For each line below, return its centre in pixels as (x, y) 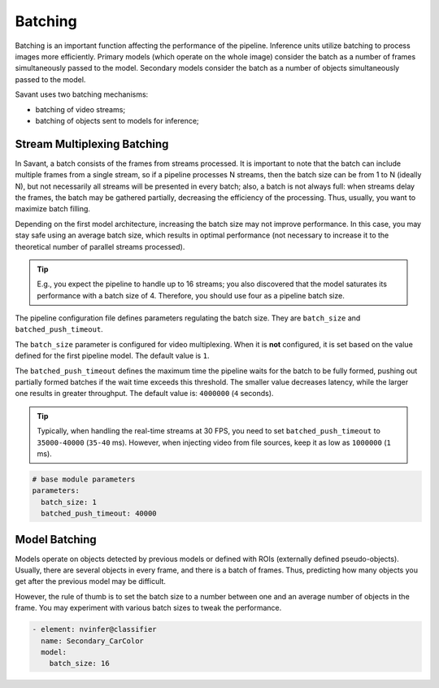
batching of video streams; (80, 109)
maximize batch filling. (53, 209)
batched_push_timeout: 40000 (99, 514)
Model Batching (56, 540)
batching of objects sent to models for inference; (117, 120)
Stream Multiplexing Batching (92, 144)
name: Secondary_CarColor (92, 641)
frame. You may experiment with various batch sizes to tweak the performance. (148, 608)
